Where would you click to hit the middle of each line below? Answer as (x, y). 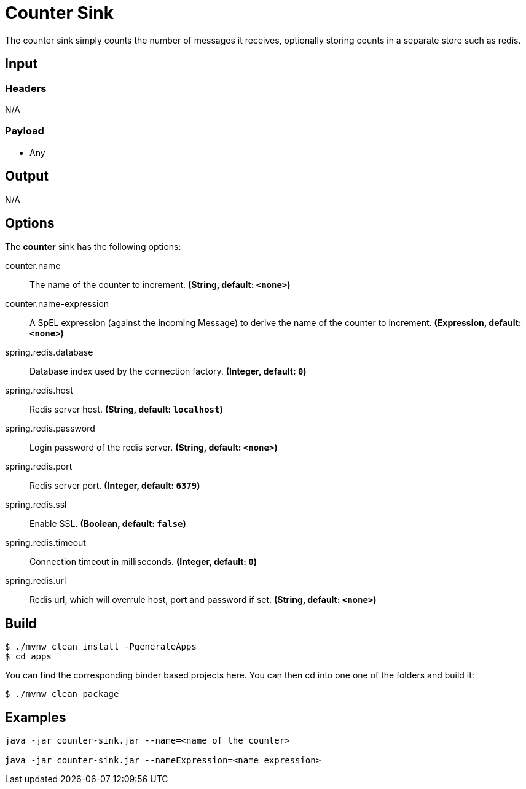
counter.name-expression (57, 304)
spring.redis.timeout (45, 543)
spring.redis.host (39, 391)
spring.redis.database (49, 352)
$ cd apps (28, 657)
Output (27, 176)
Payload (25, 131)
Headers (26, 88)
